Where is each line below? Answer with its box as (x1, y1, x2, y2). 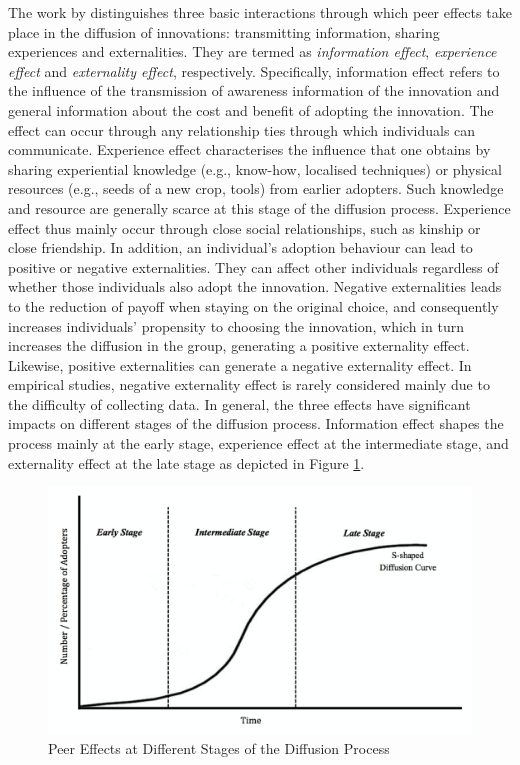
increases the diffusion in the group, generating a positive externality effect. (8, 335, 470, 356)
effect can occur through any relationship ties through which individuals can (8, 119, 476, 140)
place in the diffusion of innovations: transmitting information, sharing (8, 21, 440, 42)
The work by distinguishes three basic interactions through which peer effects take (8, 2, 512, 22)
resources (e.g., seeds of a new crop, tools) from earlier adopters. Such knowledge (8, 178, 504, 199)
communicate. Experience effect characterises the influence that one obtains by (8, 139, 491, 160)
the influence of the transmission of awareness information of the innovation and (8, 80, 500, 101)
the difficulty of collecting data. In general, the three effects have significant (8, 393, 471, 414)
